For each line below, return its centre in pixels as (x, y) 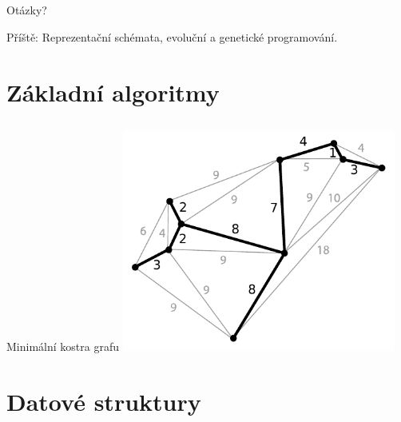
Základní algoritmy (113, 92)
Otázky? (27, 10)
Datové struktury (104, 401)
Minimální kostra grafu (63, 346)
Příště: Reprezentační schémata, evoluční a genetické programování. (172, 36)
